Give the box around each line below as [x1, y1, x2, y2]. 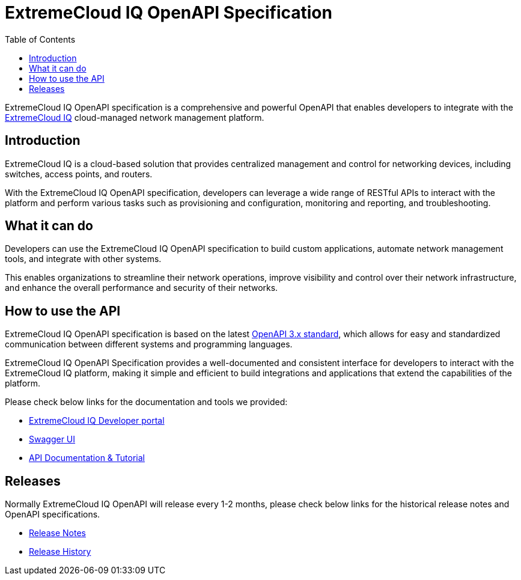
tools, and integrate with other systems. [5, 254, 162, 264]
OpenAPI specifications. [5, 509, 100, 520]
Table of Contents [5, 34, 76, 44]
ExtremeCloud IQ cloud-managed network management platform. [5, 112, 264, 123]
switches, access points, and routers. [5, 168, 153, 179]
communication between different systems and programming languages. [5, 339, 293, 350]
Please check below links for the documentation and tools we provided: [5, 397, 288, 408]
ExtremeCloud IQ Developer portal [29, 415, 165, 426]
